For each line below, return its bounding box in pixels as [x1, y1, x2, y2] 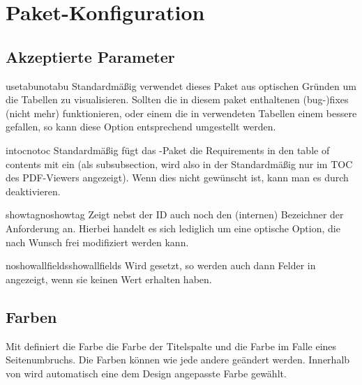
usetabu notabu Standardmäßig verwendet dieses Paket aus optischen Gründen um [6, 78, 356, 93]
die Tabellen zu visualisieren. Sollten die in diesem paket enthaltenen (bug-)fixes [6, 92, 349, 107]
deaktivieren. [6, 183, 61, 198]
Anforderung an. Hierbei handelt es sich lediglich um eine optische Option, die [6, 220, 340, 235]
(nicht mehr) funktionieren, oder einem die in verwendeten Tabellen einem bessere [6, 105, 357, 120]
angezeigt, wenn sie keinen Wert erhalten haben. [6, 271, 212, 286]
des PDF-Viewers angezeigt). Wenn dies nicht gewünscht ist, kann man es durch [6, 170, 349, 185]
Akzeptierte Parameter [6, 45, 175, 67]
